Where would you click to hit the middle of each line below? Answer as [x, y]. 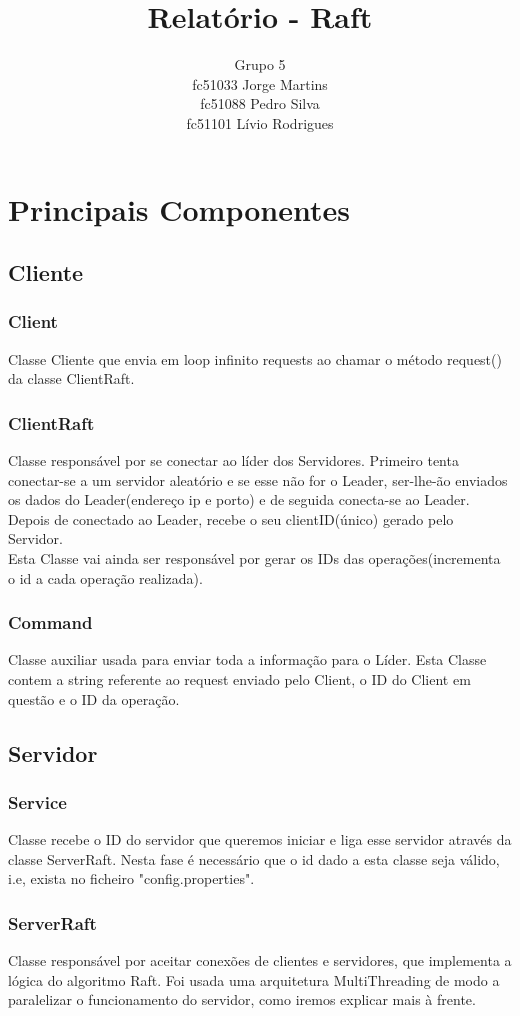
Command [50, 622]
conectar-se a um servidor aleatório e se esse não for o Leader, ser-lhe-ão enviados [258, 479]
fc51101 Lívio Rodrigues [260, 122]
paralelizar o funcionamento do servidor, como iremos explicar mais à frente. [242, 999]
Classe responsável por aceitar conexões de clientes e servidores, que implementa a [260, 960]
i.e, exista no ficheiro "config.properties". [131, 878]
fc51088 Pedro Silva [260, 103]
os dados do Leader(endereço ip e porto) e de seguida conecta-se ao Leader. [239, 499]
